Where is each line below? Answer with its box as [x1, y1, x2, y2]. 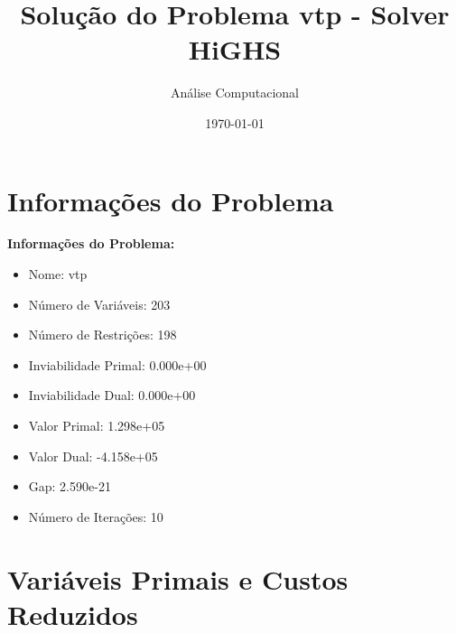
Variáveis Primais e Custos [7, 560, 349, 597]
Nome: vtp [28, 265, 88, 284]
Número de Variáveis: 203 [28, 294, 171, 313]
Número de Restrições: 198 [28, 325, 177, 344]
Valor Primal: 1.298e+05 [28, 416, 165, 434]
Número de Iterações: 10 [28, 507, 163, 526]
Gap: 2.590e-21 [28, 477, 111, 496]
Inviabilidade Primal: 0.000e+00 [28, 355, 207, 374]
